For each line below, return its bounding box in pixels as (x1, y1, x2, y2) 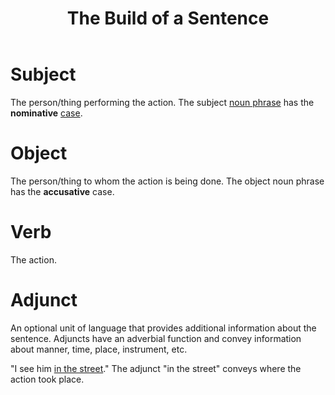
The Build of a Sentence (66, 7, 270, 30)
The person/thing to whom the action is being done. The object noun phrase (10, 175, 325, 187)
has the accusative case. (10, 185, 115, 197)
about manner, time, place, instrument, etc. (10, 343, 188, 355)
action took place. (10, 373, 85, 385)
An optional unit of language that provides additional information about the (10, 322, 317, 334)
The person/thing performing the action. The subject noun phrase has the (10, 96, 315, 108)
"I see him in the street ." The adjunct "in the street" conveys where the (10, 362, 302, 374)
